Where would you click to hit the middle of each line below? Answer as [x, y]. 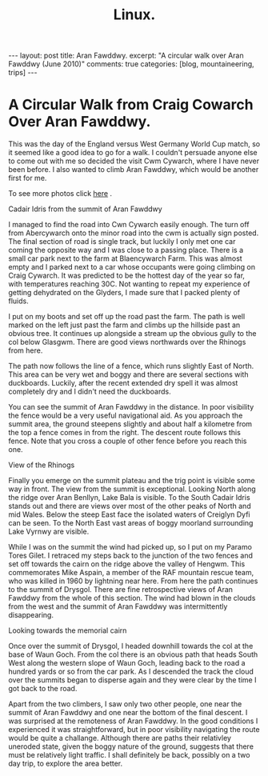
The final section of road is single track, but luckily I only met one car [122, 242]
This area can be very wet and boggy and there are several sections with [128, 374]
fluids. [19, 301]
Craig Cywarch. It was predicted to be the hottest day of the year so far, [127, 276]
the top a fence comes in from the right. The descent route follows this [125, 433]
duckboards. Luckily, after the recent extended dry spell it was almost [123, 383]
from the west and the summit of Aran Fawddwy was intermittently [118, 606]
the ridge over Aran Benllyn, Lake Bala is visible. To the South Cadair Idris [129, 498]
